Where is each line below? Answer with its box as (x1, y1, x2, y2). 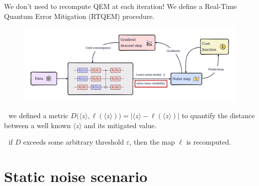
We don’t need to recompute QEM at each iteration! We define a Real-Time (4, 1, 237, 11)
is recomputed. (186, 137, 231, 147)
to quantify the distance (182, 110, 255, 121)
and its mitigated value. (84, 120, 157, 130)
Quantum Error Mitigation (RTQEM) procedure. (4, 10, 155, 21)
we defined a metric (8, 110, 68, 121)
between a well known (4, 120, 71, 130)
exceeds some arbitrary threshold (23, 137, 124, 147)
